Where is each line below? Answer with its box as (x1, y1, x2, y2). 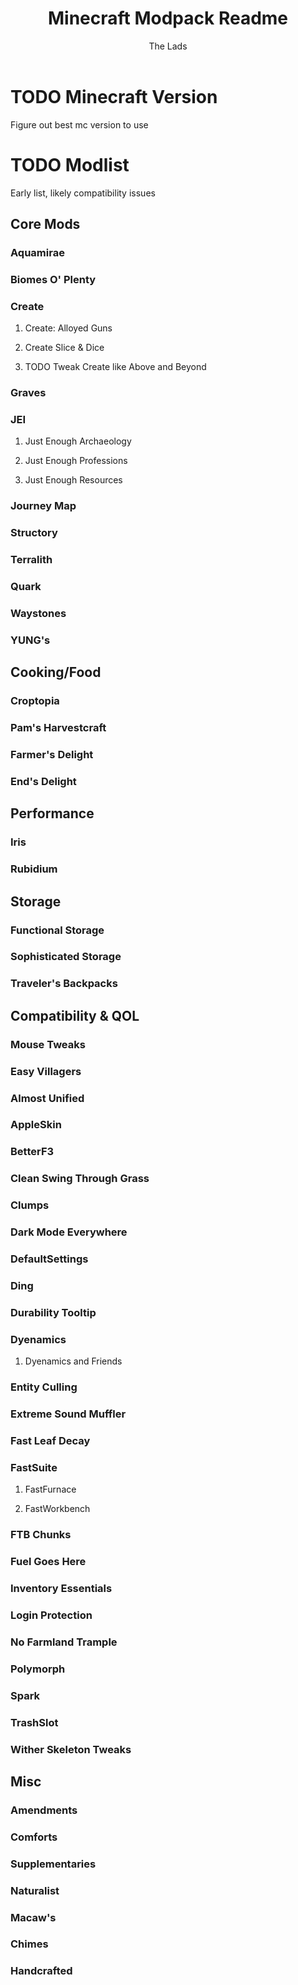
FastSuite (10, 1460, 58, 1474)
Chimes (10, 1937, 49, 1951)
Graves (10, 386, 47, 400)
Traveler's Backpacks (10, 977, 118, 991)
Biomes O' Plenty (10, 272, 97, 286)
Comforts (10, 1830, 58, 1844)
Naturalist (10, 1883, 60, 1897)
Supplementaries (10, 1857, 97, 1871)
